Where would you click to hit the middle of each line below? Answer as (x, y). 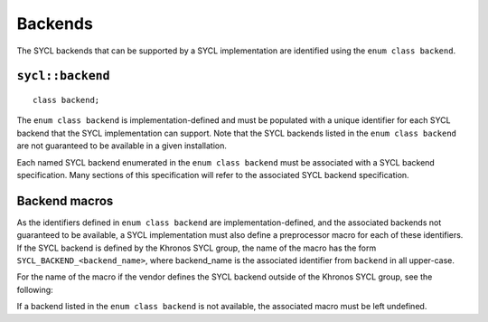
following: (35, 289)
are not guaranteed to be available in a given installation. (122, 146)
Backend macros (65, 200)
